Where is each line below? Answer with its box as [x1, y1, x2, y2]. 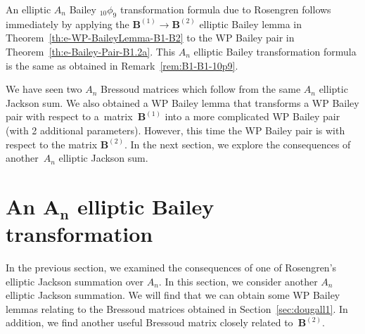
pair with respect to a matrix [6, 109, 133, 124]
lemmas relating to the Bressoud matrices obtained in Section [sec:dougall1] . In [6, 301, 348, 316]
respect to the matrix [6, 136, 98, 151]
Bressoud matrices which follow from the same [101, 82, 301, 96]
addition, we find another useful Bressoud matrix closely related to [6, 315, 293, 330]
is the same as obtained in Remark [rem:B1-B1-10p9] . [6, 58, 238, 72]
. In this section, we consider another [158, 274, 318, 288]
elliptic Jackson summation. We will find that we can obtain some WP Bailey [6, 288, 340, 302]
